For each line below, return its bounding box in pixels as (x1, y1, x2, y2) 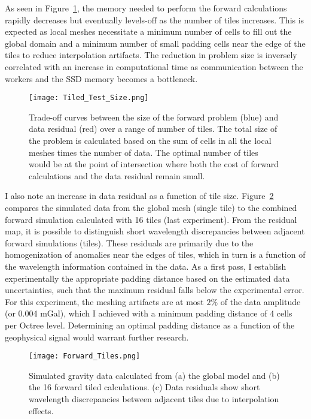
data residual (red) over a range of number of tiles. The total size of (29, 122, 278, 135)
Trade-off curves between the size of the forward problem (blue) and (29, 110, 279, 123)
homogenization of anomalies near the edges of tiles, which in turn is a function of (5, 248, 306, 261)
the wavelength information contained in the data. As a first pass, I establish (5, 260, 286, 272)
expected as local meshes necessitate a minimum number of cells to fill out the (5, 25, 292, 38)
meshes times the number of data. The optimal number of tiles (29, 146, 258, 158)
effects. (29, 404, 54, 417)
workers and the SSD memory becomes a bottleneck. (5, 72, 198, 85)
